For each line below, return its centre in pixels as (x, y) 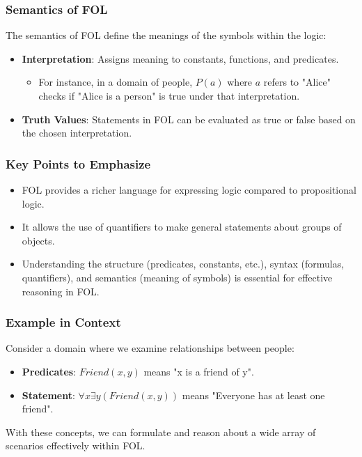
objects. (38, 240)
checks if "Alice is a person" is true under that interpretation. (169, 95)
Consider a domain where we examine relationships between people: (150, 348)
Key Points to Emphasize (78, 163)
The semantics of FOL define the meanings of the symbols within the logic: (166, 35)
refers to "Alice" (297, 82)
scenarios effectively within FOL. (76, 446)
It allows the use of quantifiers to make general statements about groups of (182, 227)
